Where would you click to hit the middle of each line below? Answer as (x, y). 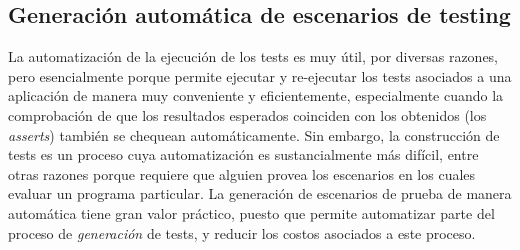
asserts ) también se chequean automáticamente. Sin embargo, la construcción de (254, 134)
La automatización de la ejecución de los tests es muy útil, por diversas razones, (253, 56)
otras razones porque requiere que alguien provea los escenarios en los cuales (242, 173)
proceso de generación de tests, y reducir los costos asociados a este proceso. (242, 232)
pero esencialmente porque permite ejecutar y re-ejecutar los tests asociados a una (260, 75)
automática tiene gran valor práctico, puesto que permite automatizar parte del (251, 212)
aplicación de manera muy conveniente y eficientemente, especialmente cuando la (256, 95)
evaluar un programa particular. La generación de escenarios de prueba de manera (260, 193)
